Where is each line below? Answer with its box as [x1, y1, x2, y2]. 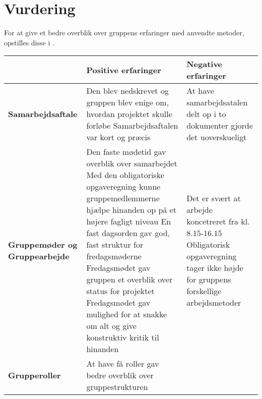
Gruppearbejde [8, 250, 70, 262]
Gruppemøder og [8, 239, 78, 251]
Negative [186, 58, 223, 70]
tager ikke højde [186, 262, 243, 274]
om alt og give [86, 320, 137, 332]
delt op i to [186, 108, 226, 120]
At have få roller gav [86, 358, 159, 370]
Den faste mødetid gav [86, 146, 166, 158]
